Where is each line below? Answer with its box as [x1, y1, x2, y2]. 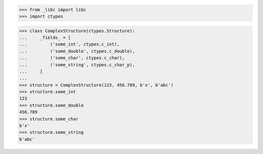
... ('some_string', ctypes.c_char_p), [19, 62, 135, 67]
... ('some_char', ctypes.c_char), [19, 55, 125, 61]
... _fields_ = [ [19, 34, 71, 40]
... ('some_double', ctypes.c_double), [19, 48, 135, 54]
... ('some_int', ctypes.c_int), [19, 42, 120, 47]
